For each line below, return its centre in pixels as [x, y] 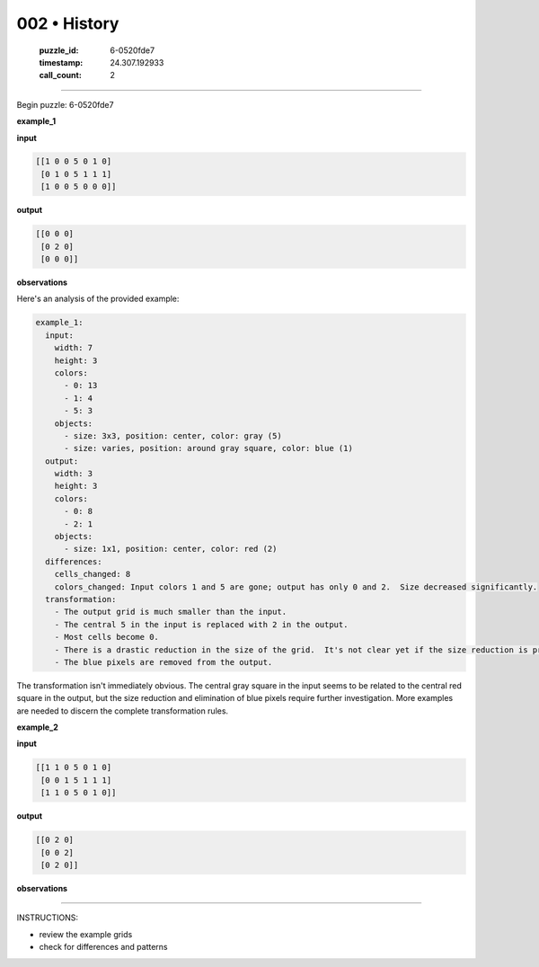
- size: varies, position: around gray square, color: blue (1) [209, 448]
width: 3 [74, 474]
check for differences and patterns [103, 947]
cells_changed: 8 [93, 574]
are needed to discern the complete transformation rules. [123, 711]
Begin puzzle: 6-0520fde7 [65, 104]
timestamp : [61, 62]
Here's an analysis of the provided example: [98, 299]
